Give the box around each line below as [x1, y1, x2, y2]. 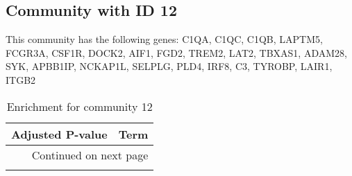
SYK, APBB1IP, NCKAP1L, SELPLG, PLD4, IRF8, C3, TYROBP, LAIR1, [6, 59, 333, 73]
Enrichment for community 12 [6, 98, 153, 114]
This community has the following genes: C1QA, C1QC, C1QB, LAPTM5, [6, 32, 323, 46]
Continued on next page [31, 146, 149, 163]
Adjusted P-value [11, 125, 108, 142]
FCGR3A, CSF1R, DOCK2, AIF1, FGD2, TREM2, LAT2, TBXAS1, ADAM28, [6, 45, 347, 60]
